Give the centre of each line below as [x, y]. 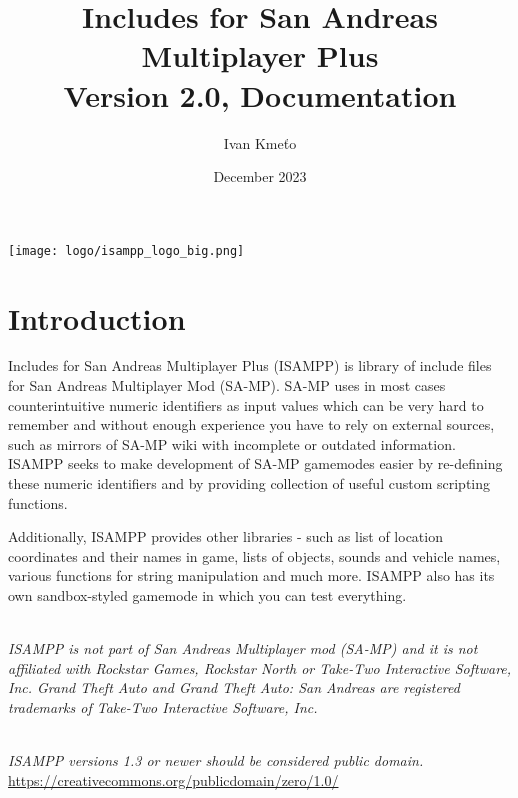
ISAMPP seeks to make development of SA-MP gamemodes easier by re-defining [255, 463]
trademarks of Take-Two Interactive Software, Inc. [163, 706]
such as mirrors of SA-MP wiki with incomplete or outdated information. [232, 443]
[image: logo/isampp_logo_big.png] [126, 250]
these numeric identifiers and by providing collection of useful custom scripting [249, 483]
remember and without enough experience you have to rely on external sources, [251, 424]
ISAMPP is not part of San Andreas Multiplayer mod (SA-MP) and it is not [243, 648]
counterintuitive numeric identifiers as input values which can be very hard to [246, 404]
